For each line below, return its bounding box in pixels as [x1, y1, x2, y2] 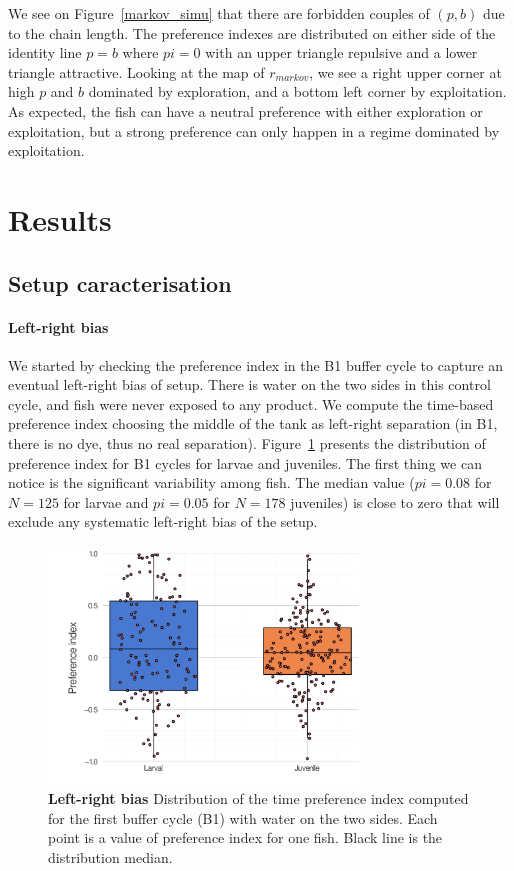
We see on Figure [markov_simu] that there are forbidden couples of [8, 3, 430, 23]
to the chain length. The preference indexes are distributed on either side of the [8, 22, 496, 43]
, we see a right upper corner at [309, 61, 502, 82]
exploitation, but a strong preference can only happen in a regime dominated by [8, 120, 500, 141]
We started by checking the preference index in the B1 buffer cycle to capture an [8, 354, 504, 375]
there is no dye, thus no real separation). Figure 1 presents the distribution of [8, 433, 486, 454]
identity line [8, 42, 82, 63]
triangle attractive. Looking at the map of [8, 61, 265, 82]
